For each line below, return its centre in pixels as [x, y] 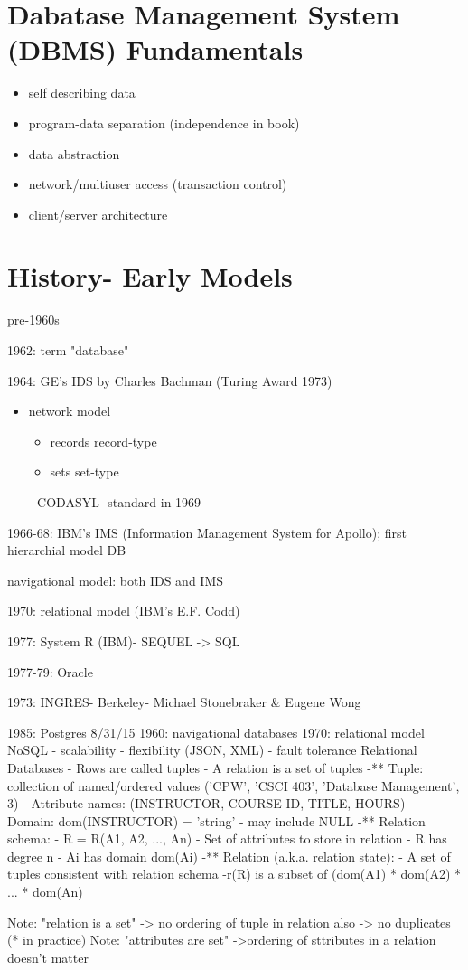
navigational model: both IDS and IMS [116, 580]
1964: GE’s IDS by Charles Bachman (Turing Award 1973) [170, 380]
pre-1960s [33, 320]
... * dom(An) [45, 892]
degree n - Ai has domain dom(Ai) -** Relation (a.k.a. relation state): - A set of [229, 856]
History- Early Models [150, 276]
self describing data [82, 93]
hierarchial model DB [67, 550]
